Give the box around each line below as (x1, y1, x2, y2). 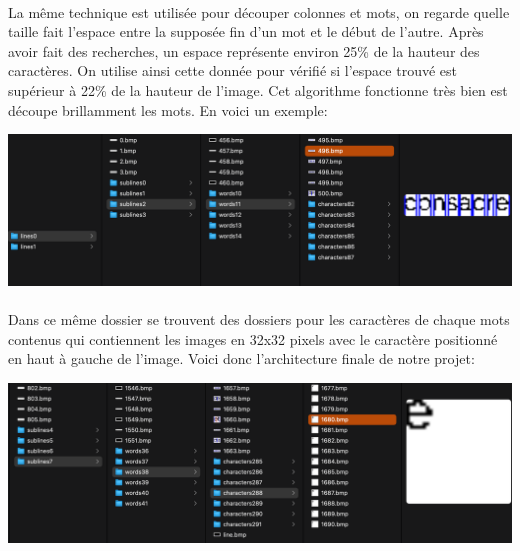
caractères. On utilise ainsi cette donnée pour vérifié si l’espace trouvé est (8, 60, 457, 81)
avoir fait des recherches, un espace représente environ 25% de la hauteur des (8, 40, 480, 61)
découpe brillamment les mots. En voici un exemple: (8, 99, 328, 120)
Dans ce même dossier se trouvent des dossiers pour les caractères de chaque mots (8, 308, 510, 329)
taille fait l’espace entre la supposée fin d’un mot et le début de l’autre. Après (8, 21, 484, 42)
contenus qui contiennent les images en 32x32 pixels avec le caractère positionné (8, 328, 498, 349)
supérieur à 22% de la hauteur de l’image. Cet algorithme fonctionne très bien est (8, 79, 508, 100)
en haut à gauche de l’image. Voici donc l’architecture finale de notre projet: (8, 348, 475, 369)
